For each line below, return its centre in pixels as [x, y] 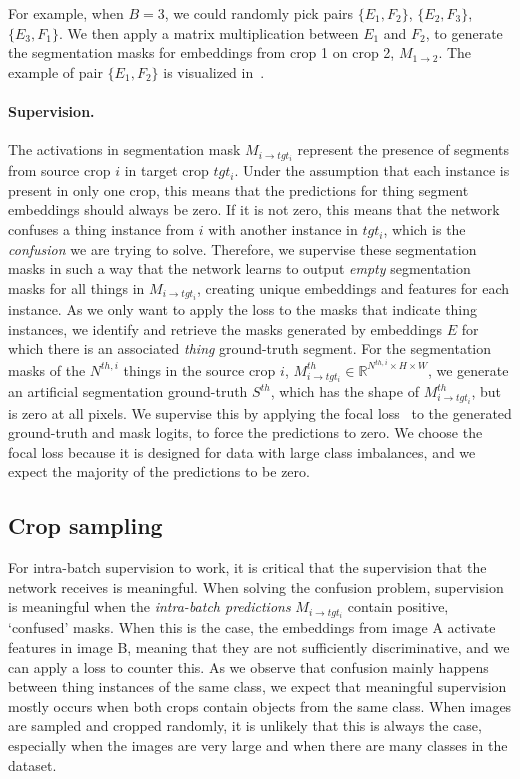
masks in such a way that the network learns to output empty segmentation [239, 268]
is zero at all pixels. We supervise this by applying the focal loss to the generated [260, 412]
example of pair [55, 71]
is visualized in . [214, 71]
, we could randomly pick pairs [259, 13]
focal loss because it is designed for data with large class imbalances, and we [242, 451]
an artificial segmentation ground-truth [128, 391]
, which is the [424, 229]
